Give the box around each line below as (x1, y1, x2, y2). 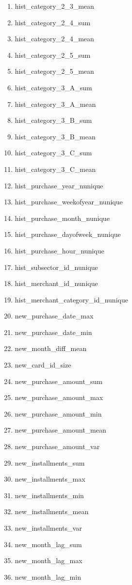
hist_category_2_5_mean (15, 66, 94, 76)
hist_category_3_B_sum (15, 115, 92, 125)
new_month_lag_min (15, 571, 81, 582)
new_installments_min (15, 490, 84, 500)
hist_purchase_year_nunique (15, 180, 103, 190)
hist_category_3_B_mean (15, 131, 96, 141)
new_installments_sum (15, 457, 85, 468)
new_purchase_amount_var (15, 441, 100, 451)
